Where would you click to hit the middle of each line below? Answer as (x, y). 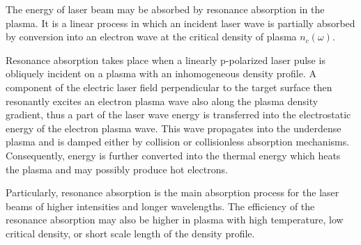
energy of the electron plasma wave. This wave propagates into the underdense (174, 128)
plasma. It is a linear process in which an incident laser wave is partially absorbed (180, 23)
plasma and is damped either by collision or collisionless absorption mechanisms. (178, 142)
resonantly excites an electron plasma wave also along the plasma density (162, 101)
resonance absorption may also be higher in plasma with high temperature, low (175, 220)
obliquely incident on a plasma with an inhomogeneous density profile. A (161, 73)
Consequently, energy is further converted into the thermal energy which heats (173, 155)
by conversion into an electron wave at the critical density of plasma (151, 37)
